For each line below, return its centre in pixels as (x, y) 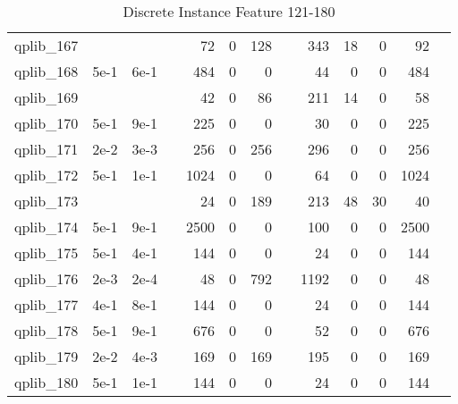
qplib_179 (47, 356)
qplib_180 (47, 382)
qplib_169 (47, 97)
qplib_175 (47, 252)
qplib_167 (47, 45)
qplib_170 (47, 123)
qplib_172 (47, 175)
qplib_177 (47, 304)
